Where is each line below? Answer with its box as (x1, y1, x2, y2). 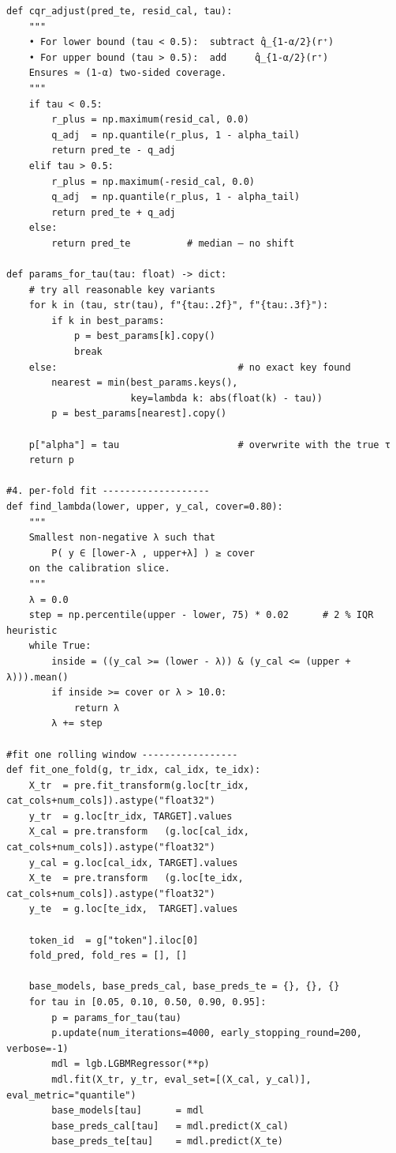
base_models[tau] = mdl (51, 1105, 204, 1117)
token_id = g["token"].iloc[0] (28, 934, 199, 946)
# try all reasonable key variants (28, 284, 215, 296)
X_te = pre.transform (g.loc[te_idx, (28, 872, 244, 884)
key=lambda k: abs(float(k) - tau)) (130, 392, 323, 404)
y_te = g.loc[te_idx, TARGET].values (28, 903, 238, 915)
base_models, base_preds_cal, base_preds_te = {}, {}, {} (28, 981, 340, 993)
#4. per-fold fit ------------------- (6, 485, 210, 497)
